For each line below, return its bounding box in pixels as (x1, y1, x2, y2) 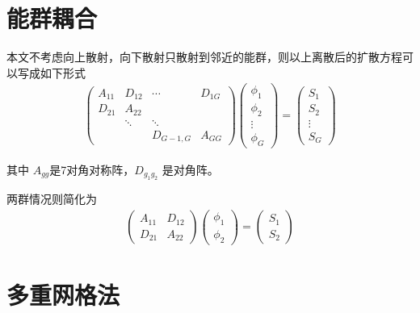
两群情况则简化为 (6, 190, 97, 207)
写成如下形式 (17, 64, 86, 81)
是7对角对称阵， (49, 161, 135, 177)
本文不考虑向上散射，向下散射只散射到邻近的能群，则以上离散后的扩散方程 (6, 48, 402, 65)
